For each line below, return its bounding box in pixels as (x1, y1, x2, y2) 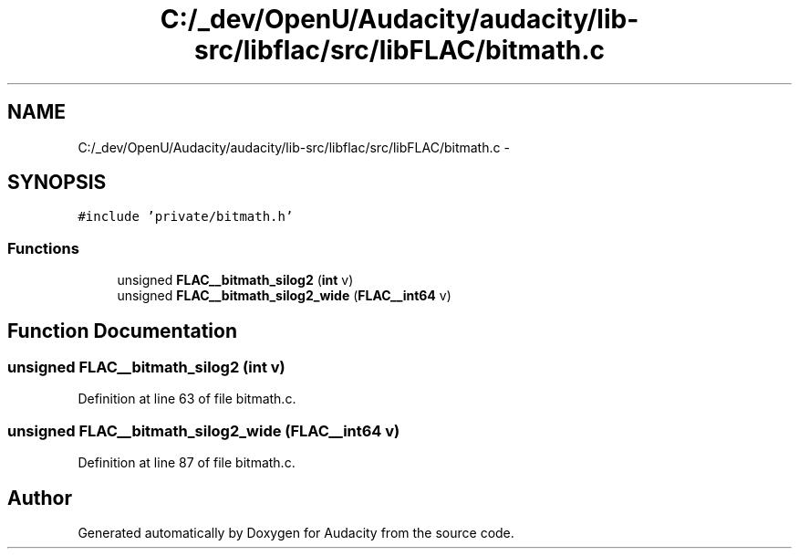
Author (7, 486, 72, 509)
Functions (7, 238, 79, 257)
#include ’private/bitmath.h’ (78, 209, 294, 225)
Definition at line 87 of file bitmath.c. (78, 455, 296, 471)
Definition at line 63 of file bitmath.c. (78, 391, 296, 407)
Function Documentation (7, 319, 237, 342)
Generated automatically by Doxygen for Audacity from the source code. (78, 525, 514, 540)
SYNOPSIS (7, 171, 107, 194)
